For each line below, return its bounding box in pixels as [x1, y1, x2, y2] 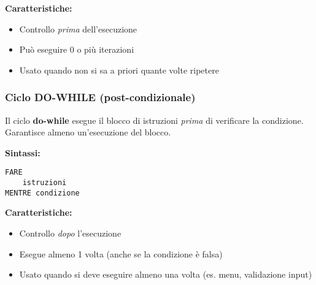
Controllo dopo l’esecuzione [19, 226, 121, 239]
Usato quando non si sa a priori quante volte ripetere [19, 63, 219, 76]
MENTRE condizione [5, 188, 80, 197]
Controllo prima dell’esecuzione [19, 22, 137, 35]
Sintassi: [5, 146, 40, 159]
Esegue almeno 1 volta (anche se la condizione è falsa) [19, 247, 223, 260]
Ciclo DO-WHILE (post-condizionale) [5, 89, 196, 105]
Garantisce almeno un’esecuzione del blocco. [5, 126, 171, 139]
